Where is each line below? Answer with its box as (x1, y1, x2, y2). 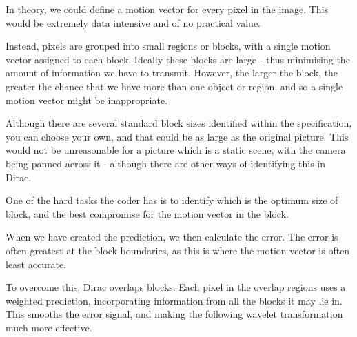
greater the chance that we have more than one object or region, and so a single (6, 79, 343, 93)
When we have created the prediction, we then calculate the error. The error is (6, 229, 338, 244)
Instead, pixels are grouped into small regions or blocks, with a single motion (6, 39, 331, 53)
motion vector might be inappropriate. (6, 92, 168, 107)
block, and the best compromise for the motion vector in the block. (6, 206, 289, 221)
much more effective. (6, 320, 92, 334)
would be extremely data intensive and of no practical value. (6, 15, 261, 30)
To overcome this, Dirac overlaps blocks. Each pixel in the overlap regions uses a (6, 280, 346, 294)
